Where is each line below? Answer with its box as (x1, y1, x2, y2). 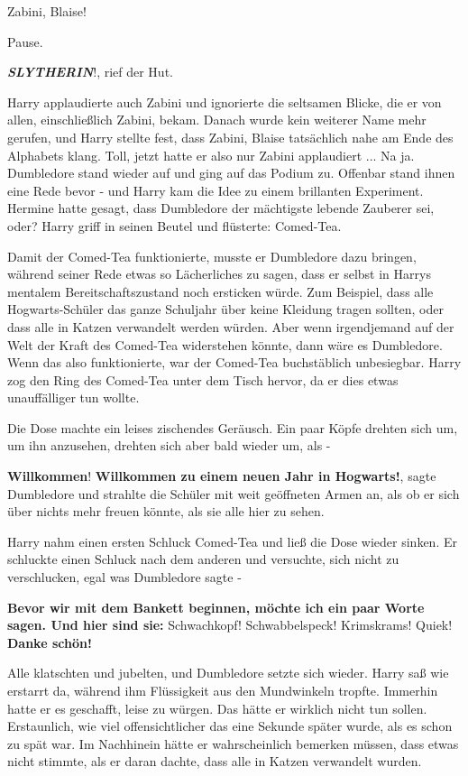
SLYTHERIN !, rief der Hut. (7, 62, 173, 81)
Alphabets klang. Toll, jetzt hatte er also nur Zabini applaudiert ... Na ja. (7, 145, 415, 164)
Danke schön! (7, 633, 92, 651)
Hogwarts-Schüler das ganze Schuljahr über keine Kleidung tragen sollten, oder (7, 300, 444, 319)
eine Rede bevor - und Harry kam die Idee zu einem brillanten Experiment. (7, 180, 424, 199)
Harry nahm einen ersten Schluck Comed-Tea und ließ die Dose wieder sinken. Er (7, 531, 457, 550)
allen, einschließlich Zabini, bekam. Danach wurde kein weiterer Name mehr (7, 110, 427, 129)
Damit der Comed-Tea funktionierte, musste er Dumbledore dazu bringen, (7, 246, 417, 265)
